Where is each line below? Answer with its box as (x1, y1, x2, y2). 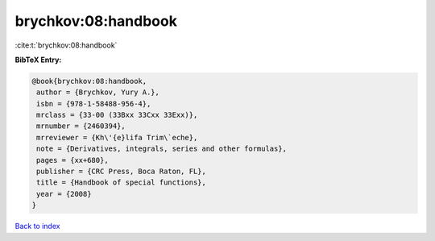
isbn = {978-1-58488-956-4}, (36, 99, 151, 108)
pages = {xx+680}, (36, 156, 109, 164)
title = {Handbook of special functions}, (36, 178, 207, 187)
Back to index (14, 222, 60, 231)
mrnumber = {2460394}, (36, 122, 126, 131)
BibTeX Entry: (14, 55, 62, 64)
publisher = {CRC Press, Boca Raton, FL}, (36, 167, 207, 177)
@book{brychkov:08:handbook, (31, 77, 147, 85)
